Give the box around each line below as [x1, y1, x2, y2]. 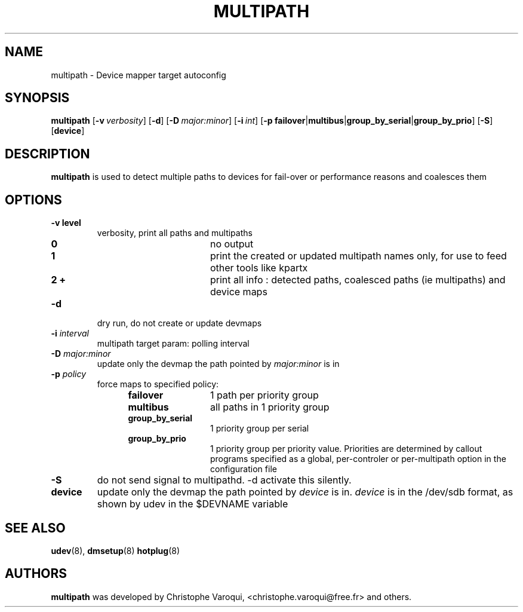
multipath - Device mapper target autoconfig [51, 69, 226, 80]
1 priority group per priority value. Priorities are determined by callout [210, 443, 482, 454]
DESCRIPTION [5, 146, 90, 161]
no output [210, 238, 254, 250]
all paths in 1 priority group [210, 401, 330, 414]
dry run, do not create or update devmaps [97, 318, 262, 329]
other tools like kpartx [210, 262, 308, 274]
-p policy [51, 369, 87, 380]
